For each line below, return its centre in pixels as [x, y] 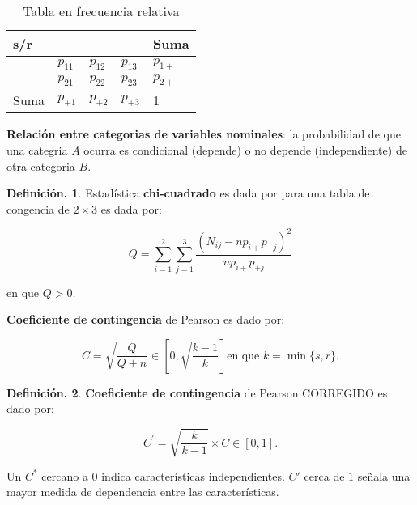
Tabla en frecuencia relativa [101, 11]
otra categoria [41, 166]
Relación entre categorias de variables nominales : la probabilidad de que [204, 134]
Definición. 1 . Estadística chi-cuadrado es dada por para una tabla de [188, 193]
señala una [384, 475]
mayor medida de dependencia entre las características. [143, 492]
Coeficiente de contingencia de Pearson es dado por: [146, 319]
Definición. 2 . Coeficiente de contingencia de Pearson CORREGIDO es [197, 392]
